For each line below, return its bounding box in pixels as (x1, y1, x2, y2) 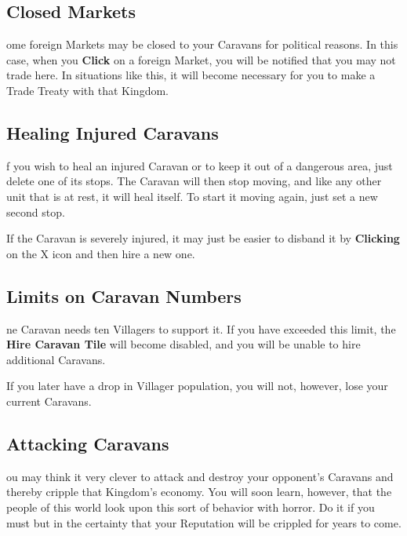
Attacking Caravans (6, 431, 169, 455)
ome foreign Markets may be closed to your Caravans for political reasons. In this (6, 36, 398, 53)
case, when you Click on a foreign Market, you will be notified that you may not (6, 51, 396, 67)
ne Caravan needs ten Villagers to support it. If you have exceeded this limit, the (6, 320, 396, 337)
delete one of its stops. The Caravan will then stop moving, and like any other (6, 173, 382, 189)
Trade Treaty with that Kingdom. (6, 82, 169, 98)
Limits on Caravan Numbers (6, 283, 242, 308)
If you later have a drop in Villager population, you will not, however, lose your (6, 377, 388, 394)
